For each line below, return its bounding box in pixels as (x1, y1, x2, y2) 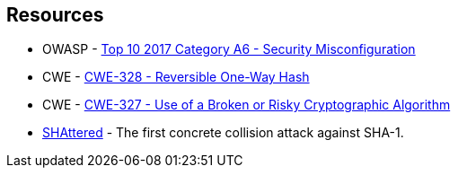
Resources (6, 4, 104, 26)
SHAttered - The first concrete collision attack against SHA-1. (42, 125, 404, 141)
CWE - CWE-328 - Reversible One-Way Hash (42, 69, 310, 85)
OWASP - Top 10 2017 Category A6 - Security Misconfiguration (42, 41, 416, 57)
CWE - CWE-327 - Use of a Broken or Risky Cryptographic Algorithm (42, 97, 451, 113)
